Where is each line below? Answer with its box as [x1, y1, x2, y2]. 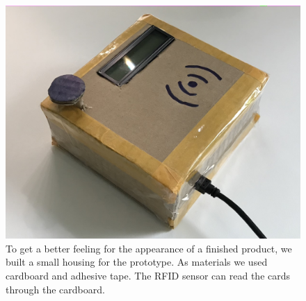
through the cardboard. [6, 282, 105, 296]
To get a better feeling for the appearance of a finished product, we [6, 241, 292, 255]
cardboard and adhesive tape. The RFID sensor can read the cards [6, 268, 291, 282]
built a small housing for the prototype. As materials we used [6, 255, 268, 269]
